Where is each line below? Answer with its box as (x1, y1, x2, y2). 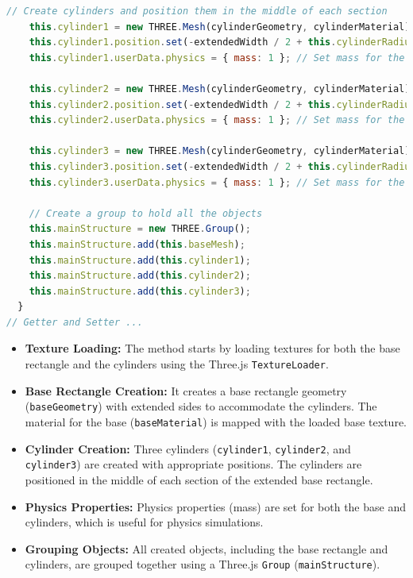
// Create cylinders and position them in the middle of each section (6, 6, 388, 17)
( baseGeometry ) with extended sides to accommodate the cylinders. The (25, 398, 377, 414)
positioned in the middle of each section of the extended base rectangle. (25, 471, 373, 487)
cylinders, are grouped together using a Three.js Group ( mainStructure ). (25, 556, 380, 572)
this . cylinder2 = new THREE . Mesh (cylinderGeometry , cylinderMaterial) (29, 83, 411, 94)
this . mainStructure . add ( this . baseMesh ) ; (29, 238, 245, 250)
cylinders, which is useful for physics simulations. (25, 514, 264, 530)
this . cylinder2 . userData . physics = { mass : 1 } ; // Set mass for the (29, 114, 405, 126)
